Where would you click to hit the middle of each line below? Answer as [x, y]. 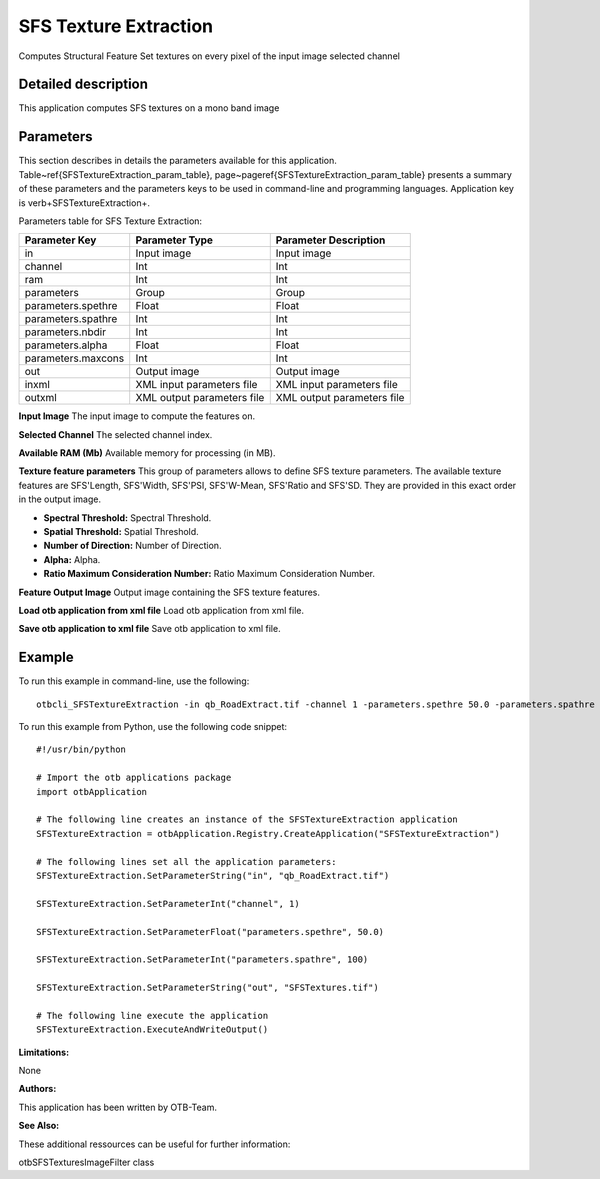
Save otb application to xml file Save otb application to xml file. [149, 629]
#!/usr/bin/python [81, 749]
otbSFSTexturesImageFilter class [86, 1162]
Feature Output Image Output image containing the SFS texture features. [169, 592]
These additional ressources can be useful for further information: [154, 1144]
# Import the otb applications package [134, 778]
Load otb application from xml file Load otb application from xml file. [161, 610]
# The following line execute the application [152, 1015]
